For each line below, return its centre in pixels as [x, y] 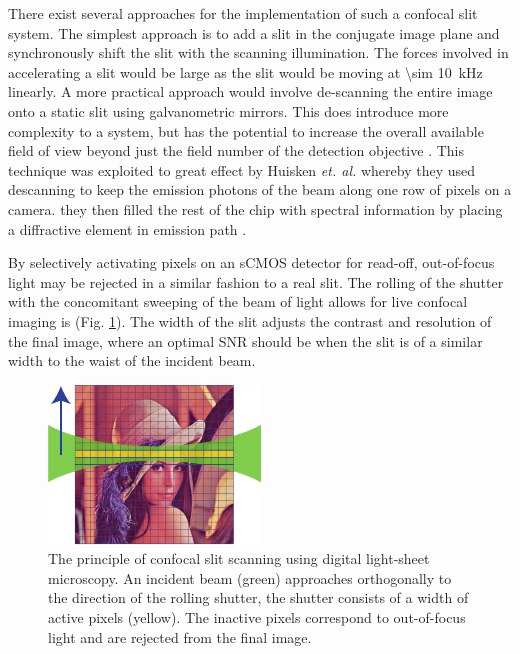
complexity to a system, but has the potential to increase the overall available [246, 130]
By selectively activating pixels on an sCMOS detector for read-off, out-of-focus [251, 262]
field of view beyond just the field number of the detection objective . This [236, 150]
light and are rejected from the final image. [180, 636]
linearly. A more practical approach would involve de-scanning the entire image [250, 91]
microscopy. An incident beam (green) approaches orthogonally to [250, 577]
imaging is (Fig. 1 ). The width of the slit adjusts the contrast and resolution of [250, 320]
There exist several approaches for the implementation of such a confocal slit [243, 13]
